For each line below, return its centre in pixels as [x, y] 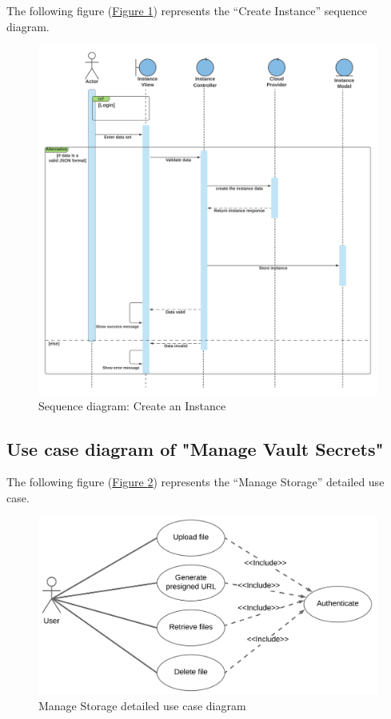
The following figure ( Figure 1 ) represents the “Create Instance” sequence [187, 10]
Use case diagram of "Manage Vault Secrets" [195, 448]
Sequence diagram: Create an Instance [132, 405]
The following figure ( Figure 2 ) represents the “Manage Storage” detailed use [195, 482]
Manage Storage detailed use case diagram [142, 705]
